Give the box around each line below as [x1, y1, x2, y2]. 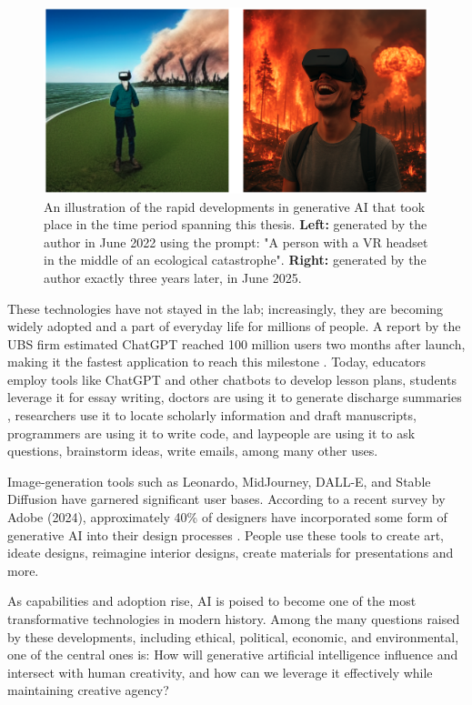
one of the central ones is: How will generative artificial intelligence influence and [7, 645, 458, 664]
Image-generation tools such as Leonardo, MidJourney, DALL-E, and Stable [7, 471, 431, 490]
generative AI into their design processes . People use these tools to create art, [7, 525, 444, 544]
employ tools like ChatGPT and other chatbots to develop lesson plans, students [7, 369, 457, 388]
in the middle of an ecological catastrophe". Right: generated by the [44, 250, 427, 269]
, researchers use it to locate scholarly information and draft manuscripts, [7, 406, 417, 425]
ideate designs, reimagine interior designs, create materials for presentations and [7, 543, 454, 562]
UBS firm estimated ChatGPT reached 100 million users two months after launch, [7, 334, 466, 353]
